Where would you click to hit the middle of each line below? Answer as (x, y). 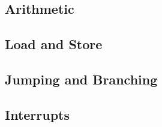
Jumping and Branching (81, 79)
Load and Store (54, 44)
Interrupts (37, 114)
